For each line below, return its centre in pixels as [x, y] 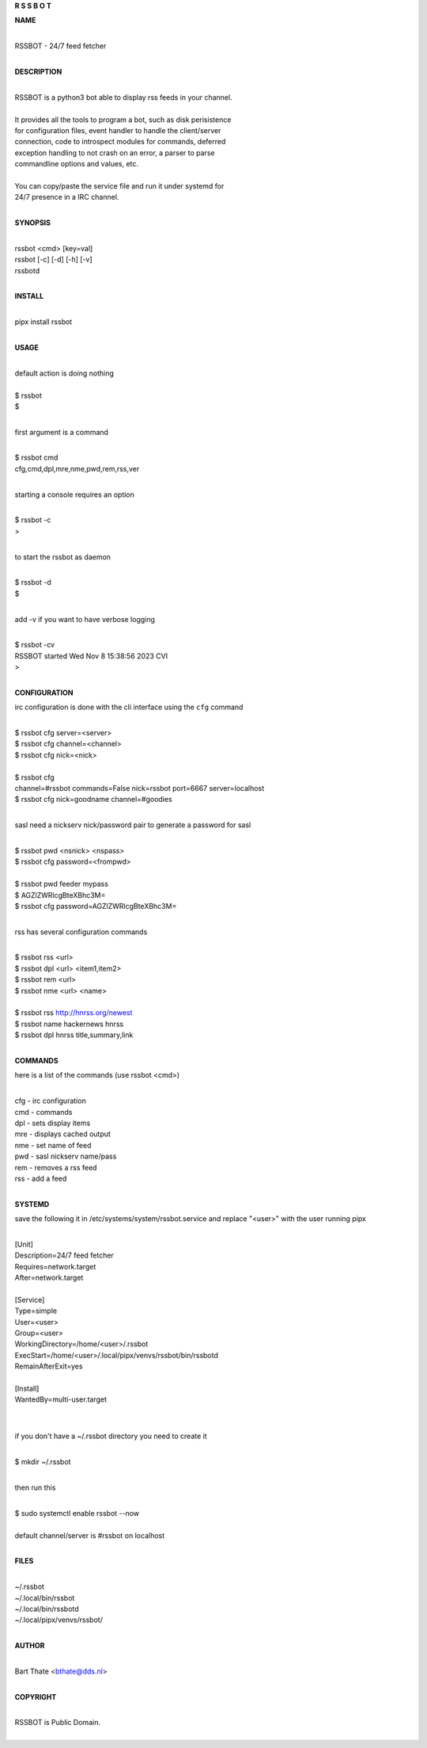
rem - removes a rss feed [56, 1167]
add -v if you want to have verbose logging [85, 619]
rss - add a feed [41, 1178]
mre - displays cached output [62, 1134]
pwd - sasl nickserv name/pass [66, 1156]
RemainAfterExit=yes [49, 1366]
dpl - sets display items [53, 1123]
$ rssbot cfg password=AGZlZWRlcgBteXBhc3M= [96, 906]
